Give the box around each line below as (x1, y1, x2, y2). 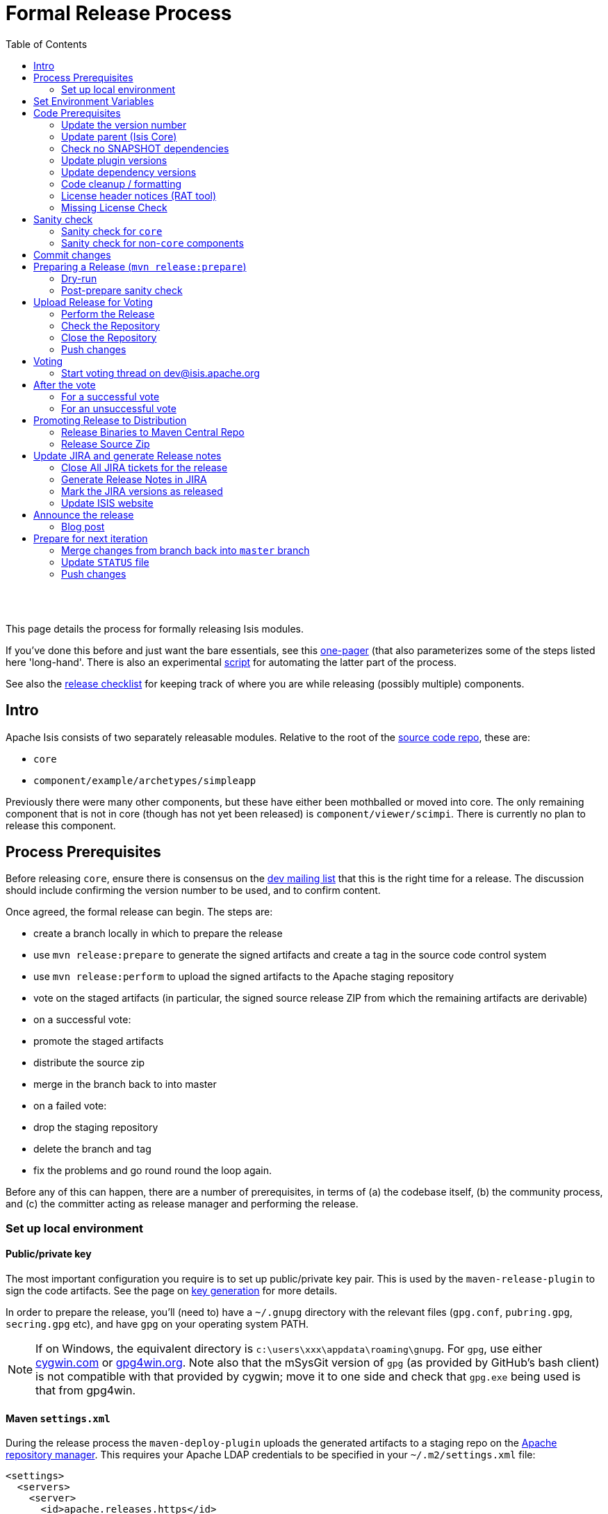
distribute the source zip (33, 1057, 145, 1069)
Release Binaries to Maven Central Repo (61, 425, 245, 438)
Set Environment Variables (33, 95, 154, 107)
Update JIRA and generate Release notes (33, 449, 222, 462)
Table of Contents (6, 38, 88, 50)
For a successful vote (61, 390, 160, 402)
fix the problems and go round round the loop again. (33, 1164, 272, 1177)
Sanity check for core (61, 225, 163, 237)
